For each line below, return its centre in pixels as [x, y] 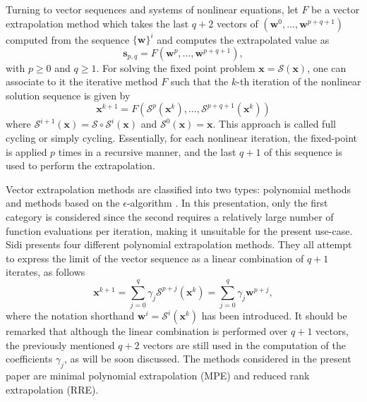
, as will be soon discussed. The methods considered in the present [207, 359]
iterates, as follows [46, 272]
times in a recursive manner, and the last [147, 151]
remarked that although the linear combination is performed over [147, 331]
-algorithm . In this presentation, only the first [227, 203]
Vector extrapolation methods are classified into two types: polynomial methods [178, 189]
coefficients [29, 359]
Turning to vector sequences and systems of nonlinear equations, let [152, 9]
